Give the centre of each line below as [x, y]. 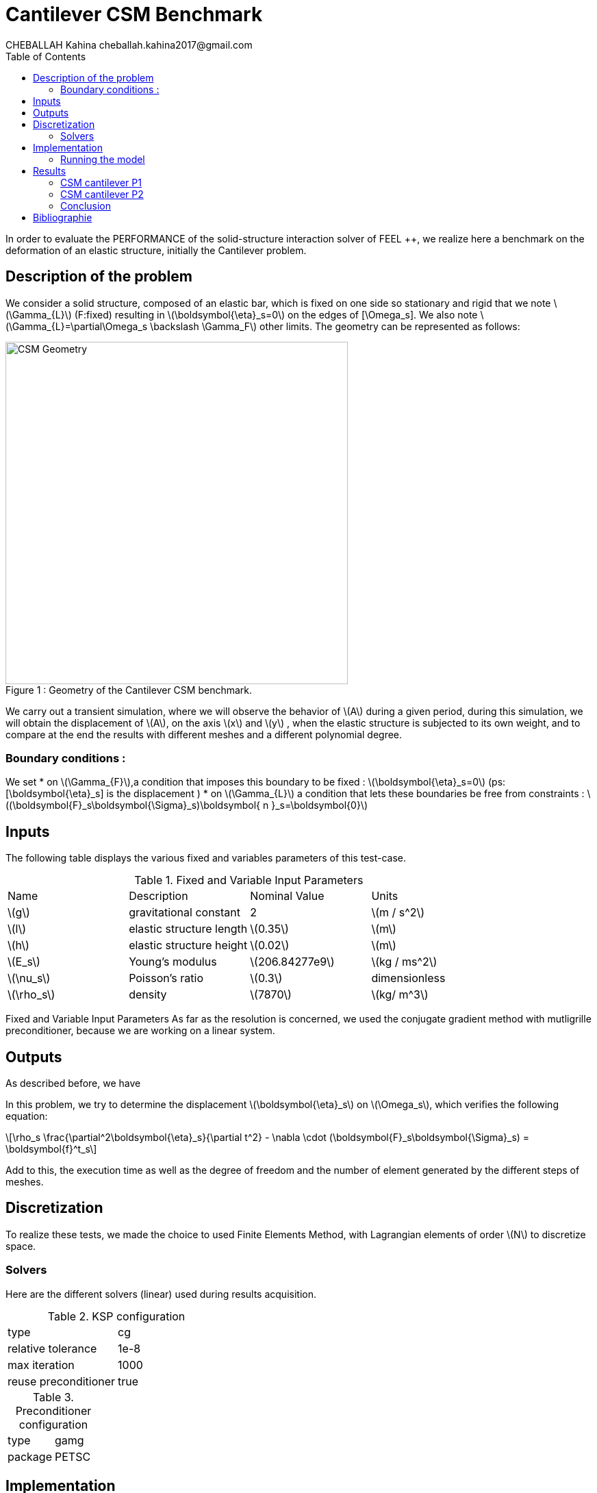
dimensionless [408, 978]
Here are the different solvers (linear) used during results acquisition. [161, 1294]
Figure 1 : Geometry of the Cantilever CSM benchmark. [129, 690]
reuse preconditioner [62, 1381]
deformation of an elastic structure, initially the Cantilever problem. [156, 250]
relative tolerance [52, 1348]
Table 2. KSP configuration [116, 1316]
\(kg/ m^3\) [400, 995]
